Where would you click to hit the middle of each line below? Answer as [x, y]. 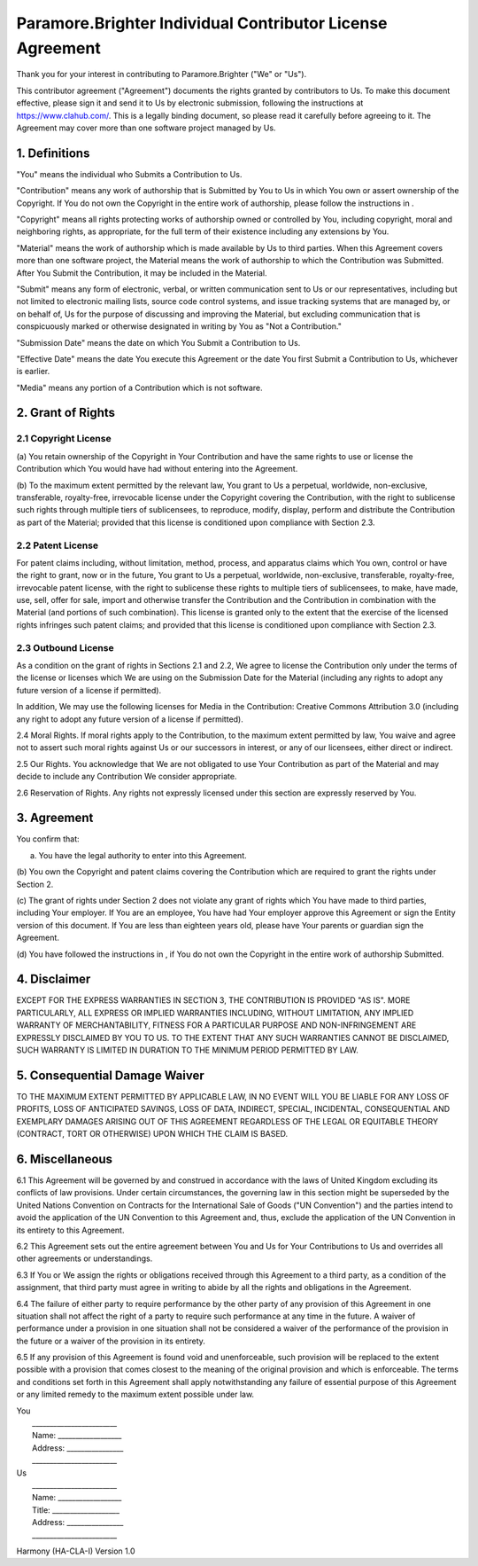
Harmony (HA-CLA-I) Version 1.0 [76, 1551]
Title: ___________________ [76, 1510]
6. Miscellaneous [65, 1159]
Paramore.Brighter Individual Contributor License [202, 23]
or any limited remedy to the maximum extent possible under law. [135, 1394]
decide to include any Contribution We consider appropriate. [127, 777]
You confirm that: [48, 839]
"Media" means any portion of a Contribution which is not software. [139, 388]
